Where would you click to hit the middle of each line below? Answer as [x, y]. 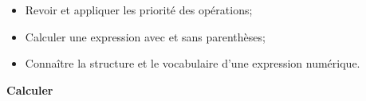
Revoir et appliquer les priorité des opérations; [139, 10]
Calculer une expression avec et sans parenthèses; [145, 36]
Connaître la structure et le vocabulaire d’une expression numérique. [193, 63]
